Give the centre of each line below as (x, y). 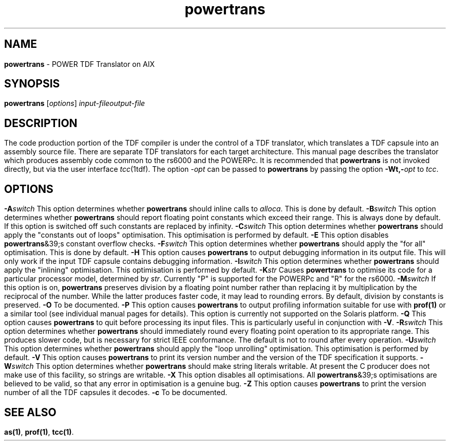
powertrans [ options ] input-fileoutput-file (75, 103)
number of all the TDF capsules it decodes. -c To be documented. (116, 393)
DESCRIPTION (41, 123)
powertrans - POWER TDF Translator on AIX (79, 64)
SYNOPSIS (32, 84)
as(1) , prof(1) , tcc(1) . (39, 432)
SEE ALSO (30, 412)
